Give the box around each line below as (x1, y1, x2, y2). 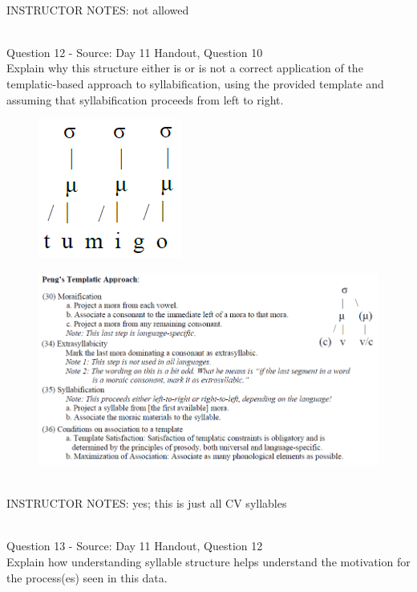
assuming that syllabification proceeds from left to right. (6, 91, 284, 108)
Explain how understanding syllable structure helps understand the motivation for (6, 553, 411, 570)
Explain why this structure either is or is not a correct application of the (6, 59, 363, 76)
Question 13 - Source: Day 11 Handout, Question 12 (6, 537, 263, 554)
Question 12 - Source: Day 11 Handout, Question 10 (6, 43, 263, 60)
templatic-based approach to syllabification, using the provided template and (6, 75, 384, 92)
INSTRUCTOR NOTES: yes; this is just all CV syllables (6, 495, 287, 512)
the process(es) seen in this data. (6, 569, 168, 586)
